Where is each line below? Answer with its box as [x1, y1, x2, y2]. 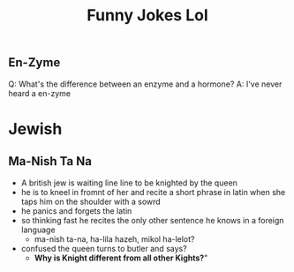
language [20, 224, 56, 235]
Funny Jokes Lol [87, 5, 208, 26]
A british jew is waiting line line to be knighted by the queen [20, 178, 237, 188]
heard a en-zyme [8, 87, 72, 98]
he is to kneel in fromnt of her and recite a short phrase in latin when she [20, 186, 286, 197]
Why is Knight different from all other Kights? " [34, 253, 208, 263]
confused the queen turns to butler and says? [20, 243, 187, 253]
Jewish [8, 118, 63, 139]
